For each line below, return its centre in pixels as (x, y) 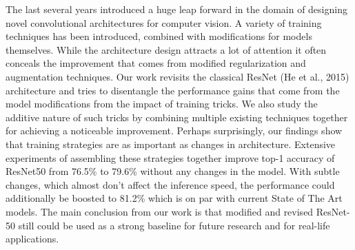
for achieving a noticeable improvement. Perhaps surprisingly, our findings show (174, 131)
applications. (32, 239)
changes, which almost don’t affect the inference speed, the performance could (170, 184)
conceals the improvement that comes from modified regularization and (156, 63)
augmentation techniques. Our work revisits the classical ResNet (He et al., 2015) (177, 76)
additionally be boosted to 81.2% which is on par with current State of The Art (174, 198)
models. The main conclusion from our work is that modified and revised (160, 211)
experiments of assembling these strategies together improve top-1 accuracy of (170, 157)
